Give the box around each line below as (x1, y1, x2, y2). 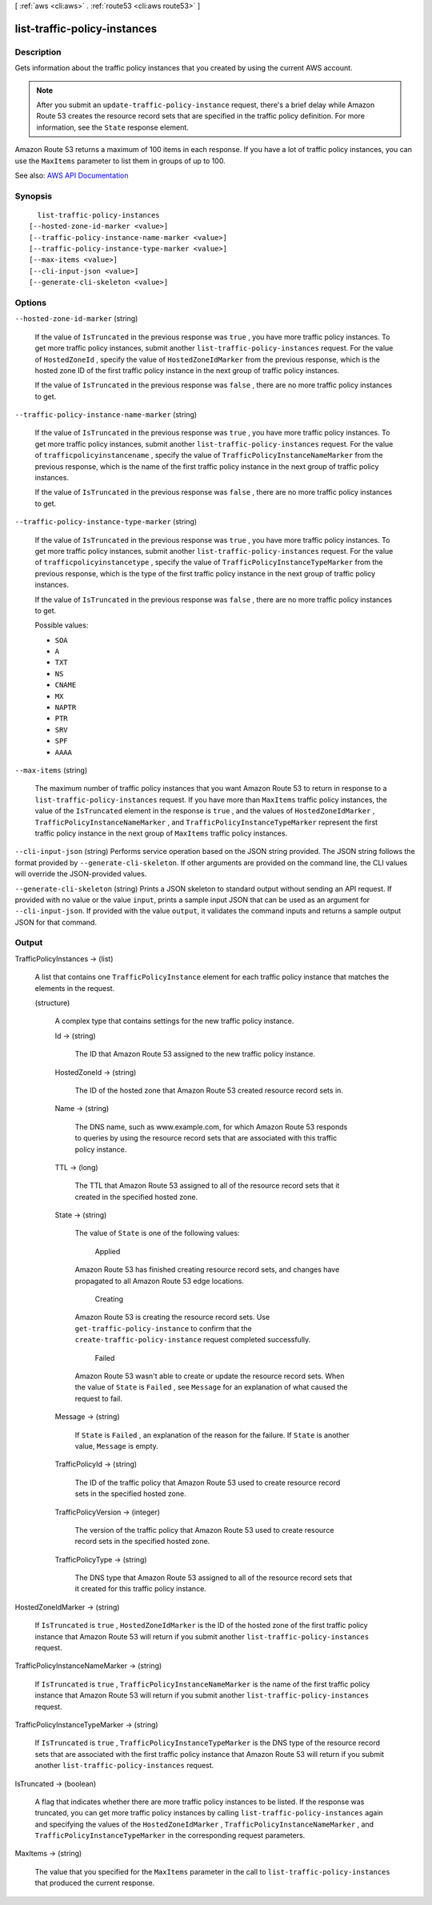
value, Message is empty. (74, 1441, 159, 1450)
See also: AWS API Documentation (14, 170, 129, 180)
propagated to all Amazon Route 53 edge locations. (74, 1276, 244, 1285)
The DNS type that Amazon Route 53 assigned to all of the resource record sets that (74, 1573, 352, 1582)
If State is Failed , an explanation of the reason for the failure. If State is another (74, 1430, 350, 1440)
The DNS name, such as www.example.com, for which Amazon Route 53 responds (74, 1121, 348, 1132)
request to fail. (74, 1394, 123, 1403)
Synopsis (14, 190, 52, 202)
